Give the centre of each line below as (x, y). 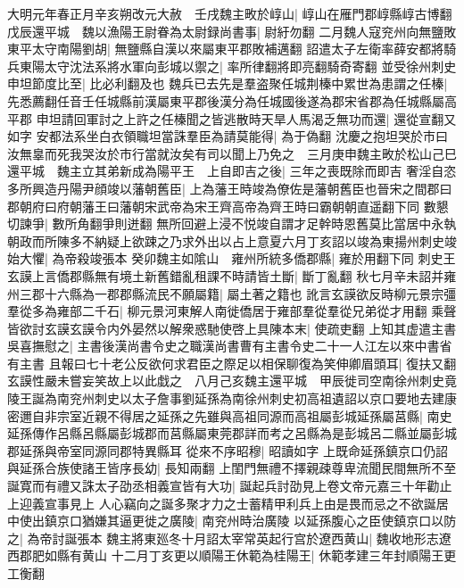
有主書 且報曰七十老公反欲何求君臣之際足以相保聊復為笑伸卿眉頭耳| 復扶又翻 (232, 363)
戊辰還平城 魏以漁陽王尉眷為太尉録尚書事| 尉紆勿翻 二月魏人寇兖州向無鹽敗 (232, 31)
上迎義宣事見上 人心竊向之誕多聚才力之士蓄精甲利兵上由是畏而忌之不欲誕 (222, 503)
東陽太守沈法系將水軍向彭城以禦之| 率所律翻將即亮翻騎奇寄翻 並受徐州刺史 (238, 66)
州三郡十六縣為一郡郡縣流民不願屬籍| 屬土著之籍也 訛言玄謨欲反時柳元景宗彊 (232, 293)
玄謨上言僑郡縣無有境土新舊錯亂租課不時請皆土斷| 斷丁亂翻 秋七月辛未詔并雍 (232, 275)
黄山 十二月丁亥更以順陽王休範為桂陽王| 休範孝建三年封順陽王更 (269, 555)
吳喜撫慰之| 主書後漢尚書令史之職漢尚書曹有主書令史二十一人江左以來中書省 (230, 346)
